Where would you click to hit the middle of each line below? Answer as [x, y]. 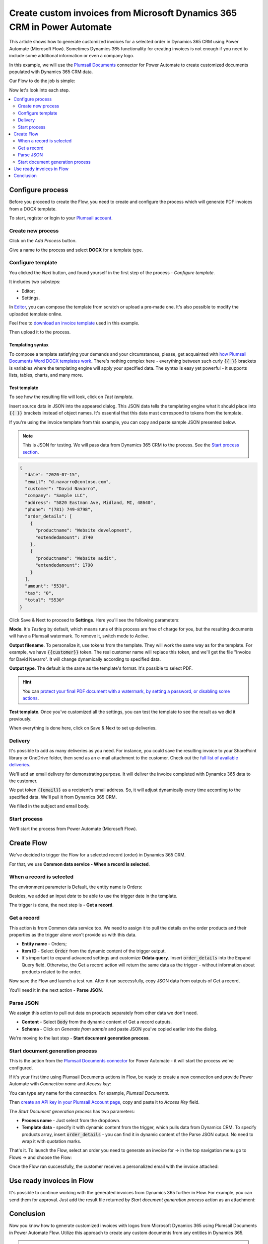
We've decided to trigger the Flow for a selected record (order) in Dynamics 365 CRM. [98, 855]
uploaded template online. [36, 314]
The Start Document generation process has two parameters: [72, 1111]
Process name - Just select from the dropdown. [71, 1120]
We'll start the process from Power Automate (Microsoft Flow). [73, 829]
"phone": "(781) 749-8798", [59, 510]
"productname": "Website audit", [76, 558]
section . [31, 452]
